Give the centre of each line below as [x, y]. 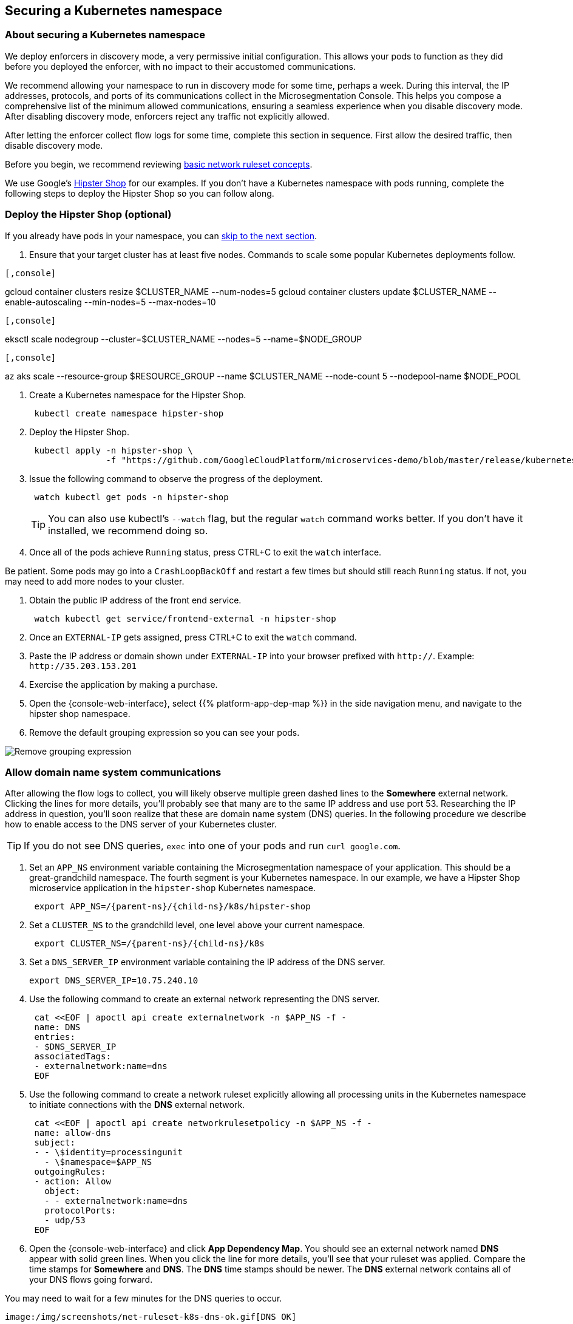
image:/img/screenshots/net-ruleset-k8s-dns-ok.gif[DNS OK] [151, 1317]
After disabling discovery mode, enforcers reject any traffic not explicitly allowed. [167, 116]
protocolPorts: [80, 1211]
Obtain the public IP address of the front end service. [135, 600]
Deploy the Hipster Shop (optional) [88, 215]
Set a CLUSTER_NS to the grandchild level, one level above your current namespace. [197, 925]
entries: [55, 1037]
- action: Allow [73, 1182]
